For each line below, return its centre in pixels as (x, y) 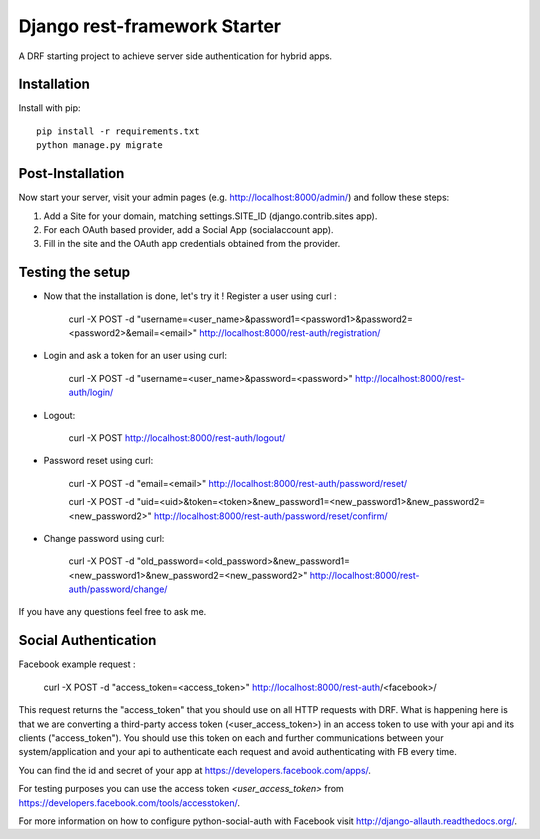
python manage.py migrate (100, 145)
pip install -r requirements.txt (118, 131)
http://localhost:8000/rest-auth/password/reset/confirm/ (271, 516)
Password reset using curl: (98, 461)
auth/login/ (91, 392)
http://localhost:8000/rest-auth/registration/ (290, 333)
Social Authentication (87, 640)
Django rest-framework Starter (150, 26)
